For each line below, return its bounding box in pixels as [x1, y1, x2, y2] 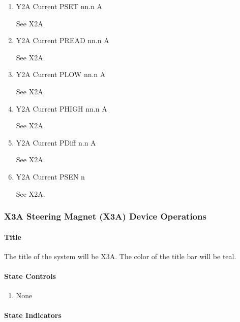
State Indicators [4, 310, 62, 320]
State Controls [4, 270, 56, 281]
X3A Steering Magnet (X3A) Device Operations [4, 210, 206, 223]
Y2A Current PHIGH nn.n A [16, 103, 107, 114]
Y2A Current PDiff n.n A [16, 137, 96, 148]
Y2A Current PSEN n [16, 171, 85, 182]
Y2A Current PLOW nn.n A [16, 69, 106, 80]
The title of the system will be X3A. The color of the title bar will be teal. [4, 251, 236, 261]
